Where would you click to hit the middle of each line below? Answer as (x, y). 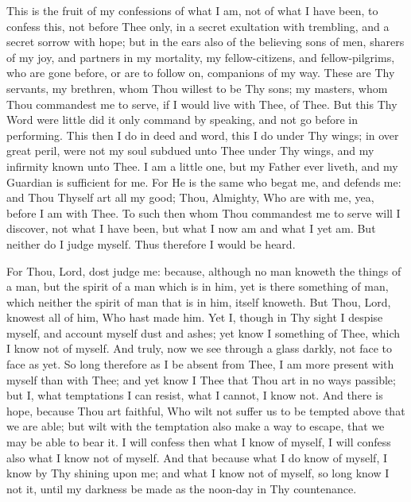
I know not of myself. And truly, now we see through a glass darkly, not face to (199, 348)
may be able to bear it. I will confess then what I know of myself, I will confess (199, 442)
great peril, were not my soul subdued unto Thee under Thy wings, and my (190, 151)
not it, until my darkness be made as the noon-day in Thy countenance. (182, 488)
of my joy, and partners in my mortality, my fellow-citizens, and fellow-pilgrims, (201, 57)
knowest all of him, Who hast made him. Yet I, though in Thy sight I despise (195, 317)
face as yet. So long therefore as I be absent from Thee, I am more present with (200, 364)
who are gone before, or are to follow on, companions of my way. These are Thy (201, 73)
